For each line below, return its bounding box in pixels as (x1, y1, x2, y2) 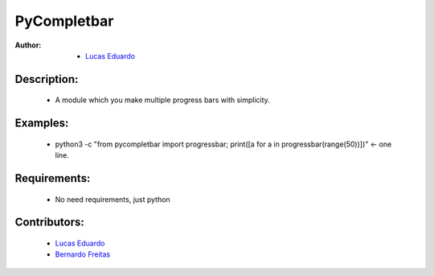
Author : (14, 40, 42, 50)
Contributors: (14, 216, 84, 229)
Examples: (14, 117, 69, 130)
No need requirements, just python (55, 194, 170, 204)
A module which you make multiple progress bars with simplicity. (55, 95, 271, 105)
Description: (14, 72, 79, 86)
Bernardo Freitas (55, 249, 111, 259)
